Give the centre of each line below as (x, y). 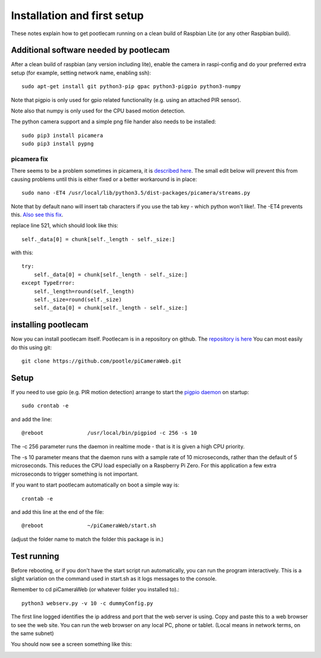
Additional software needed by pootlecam (90, 50)
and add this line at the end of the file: (57, 512)
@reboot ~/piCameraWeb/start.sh (89, 526)
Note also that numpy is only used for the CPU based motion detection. (98, 111)
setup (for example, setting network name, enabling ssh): (81, 73)
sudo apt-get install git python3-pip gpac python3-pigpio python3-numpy (131, 87)
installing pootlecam (50, 325)
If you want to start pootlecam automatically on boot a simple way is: (95, 485)
